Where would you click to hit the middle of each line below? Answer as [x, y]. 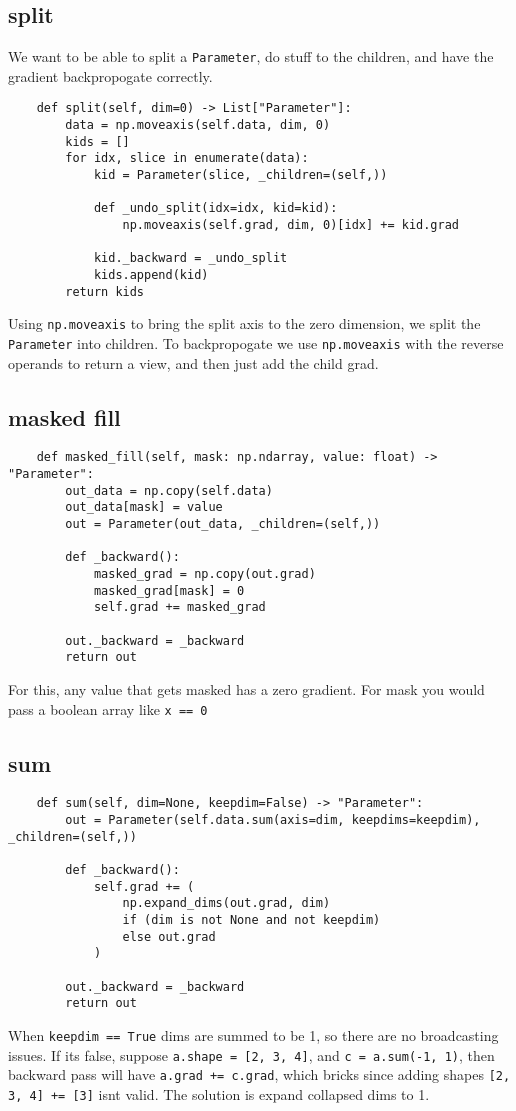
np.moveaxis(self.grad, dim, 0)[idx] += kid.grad [291, 225]
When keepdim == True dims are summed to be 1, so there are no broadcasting [253, 1034]
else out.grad [169, 936]
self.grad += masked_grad [179, 607]
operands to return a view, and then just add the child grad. [193, 362]
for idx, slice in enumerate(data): [187, 158]
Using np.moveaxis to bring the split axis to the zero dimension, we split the [244, 323]
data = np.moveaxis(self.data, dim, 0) [198, 125]
